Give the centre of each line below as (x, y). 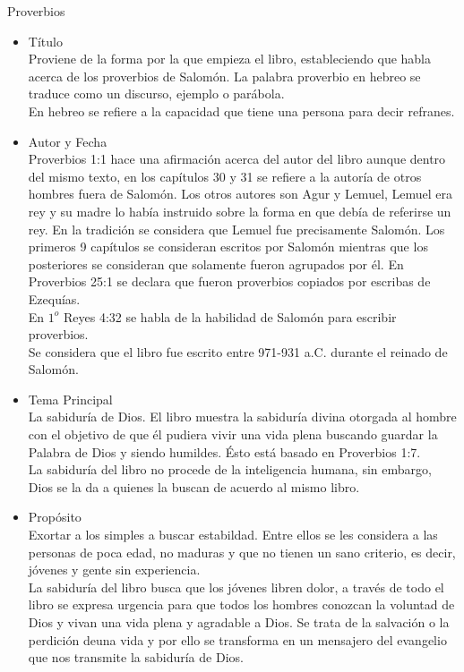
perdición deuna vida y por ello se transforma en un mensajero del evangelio (237, 639)
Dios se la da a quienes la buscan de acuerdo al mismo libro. (194, 486)
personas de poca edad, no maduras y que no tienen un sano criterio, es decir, (242, 552)
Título (45, 41)
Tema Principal (70, 399)
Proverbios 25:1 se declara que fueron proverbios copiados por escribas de (229, 281)
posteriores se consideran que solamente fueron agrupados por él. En (216, 264)
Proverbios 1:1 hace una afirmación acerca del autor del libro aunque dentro (237, 159)
